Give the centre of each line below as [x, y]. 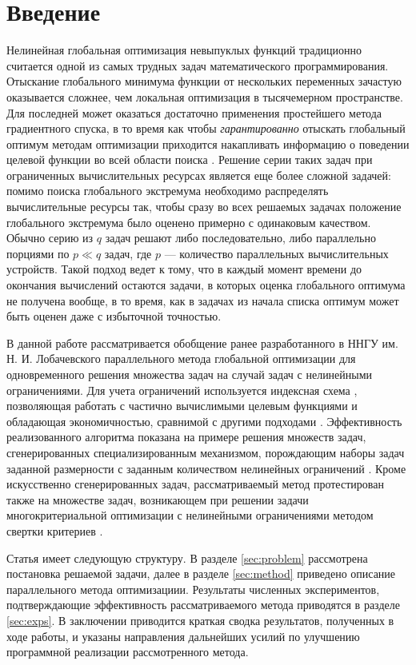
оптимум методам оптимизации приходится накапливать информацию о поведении [208, 143]
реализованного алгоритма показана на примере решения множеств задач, [186, 437]
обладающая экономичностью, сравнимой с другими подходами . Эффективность [204, 421]
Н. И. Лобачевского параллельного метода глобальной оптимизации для [181, 358]
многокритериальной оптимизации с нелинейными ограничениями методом [190, 515]
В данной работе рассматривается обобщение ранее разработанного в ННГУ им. [202, 342]
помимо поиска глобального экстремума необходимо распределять [168, 191]
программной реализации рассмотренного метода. [128, 652]
